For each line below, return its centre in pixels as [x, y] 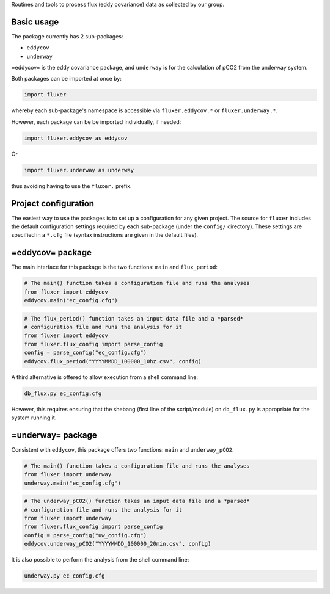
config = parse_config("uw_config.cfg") [85, 535]
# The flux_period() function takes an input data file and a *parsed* [134, 318]
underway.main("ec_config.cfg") [73, 483]
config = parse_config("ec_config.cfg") [85, 353]
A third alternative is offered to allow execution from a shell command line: [105, 377]
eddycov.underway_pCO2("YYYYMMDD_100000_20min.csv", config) [118, 544]
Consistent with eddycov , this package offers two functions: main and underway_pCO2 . [123, 449]
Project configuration [53, 204]
